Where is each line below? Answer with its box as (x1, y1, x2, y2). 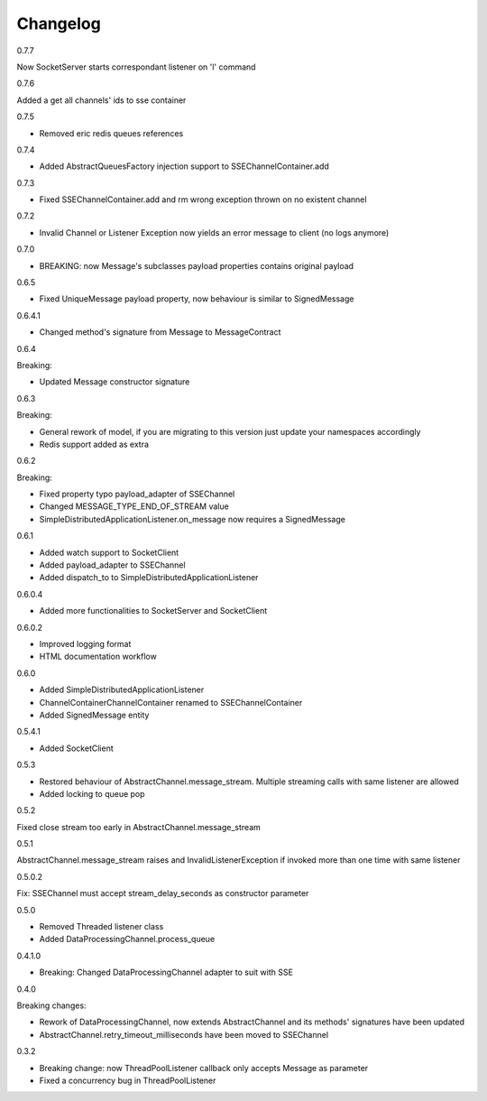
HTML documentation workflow (39, 651, 157, 662)
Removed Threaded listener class (39, 921, 164, 932)
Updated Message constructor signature (39, 376, 190, 387)
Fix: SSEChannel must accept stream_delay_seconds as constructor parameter (16, 888, 309, 899)
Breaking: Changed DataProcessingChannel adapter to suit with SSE (39, 967, 293, 978)
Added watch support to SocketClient (39, 547, 179, 558)
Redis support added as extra (39, 439, 149, 449)
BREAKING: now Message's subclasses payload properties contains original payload (39, 260, 354, 271)
